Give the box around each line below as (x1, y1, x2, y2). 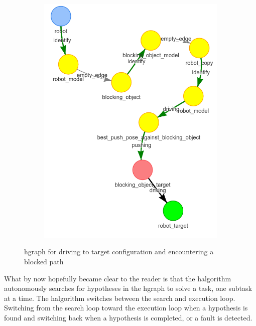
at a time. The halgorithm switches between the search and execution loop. (4, 292, 235, 303)
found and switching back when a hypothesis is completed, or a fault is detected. (4, 312, 252, 322)
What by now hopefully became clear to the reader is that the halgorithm (4, 273, 231, 283)
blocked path (24, 256, 64, 266)
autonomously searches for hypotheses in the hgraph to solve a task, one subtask (4, 283, 252, 293)
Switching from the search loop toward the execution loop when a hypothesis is (4, 302, 248, 313)
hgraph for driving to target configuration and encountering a (24, 246, 214, 257)
